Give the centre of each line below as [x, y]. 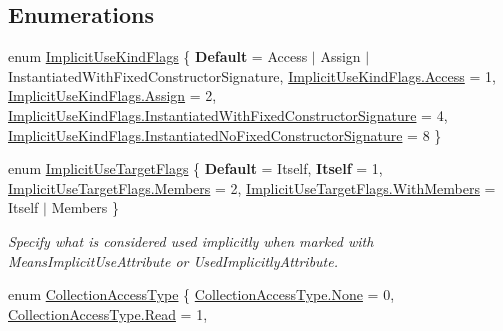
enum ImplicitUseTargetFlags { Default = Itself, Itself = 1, [195, 168]
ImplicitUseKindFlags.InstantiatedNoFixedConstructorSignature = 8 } [225, 134]
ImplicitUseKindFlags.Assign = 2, [112, 95]
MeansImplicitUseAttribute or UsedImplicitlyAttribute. [173, 260]
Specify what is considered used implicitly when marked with [191, 240]
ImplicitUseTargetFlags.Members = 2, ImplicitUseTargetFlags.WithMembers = [252, 187]
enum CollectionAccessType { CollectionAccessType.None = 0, [201, 294]
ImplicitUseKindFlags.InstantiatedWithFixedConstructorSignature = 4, [228, 114]
